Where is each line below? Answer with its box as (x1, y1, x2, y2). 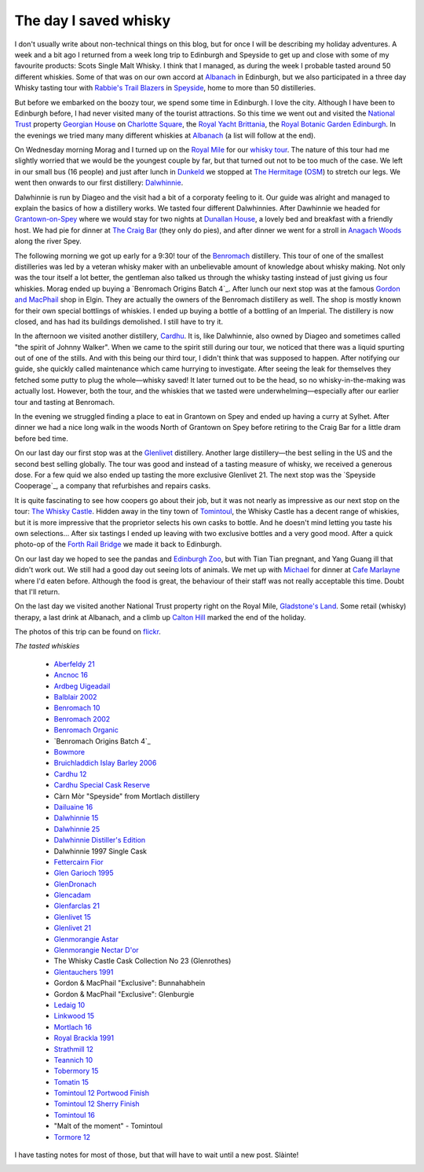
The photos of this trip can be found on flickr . (14, 627, 161, 637)
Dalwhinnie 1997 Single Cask (53, 846, 148, 856)
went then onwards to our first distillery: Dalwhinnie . (14, 178, 184, 188)
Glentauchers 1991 (53, 967, 114, 976)
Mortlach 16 (53, 1022, 92, 1031)
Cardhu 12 (53, 769, 87, 778)
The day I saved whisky (14, 12, 171, 29)
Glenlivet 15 (53, 912, 92, 921)
